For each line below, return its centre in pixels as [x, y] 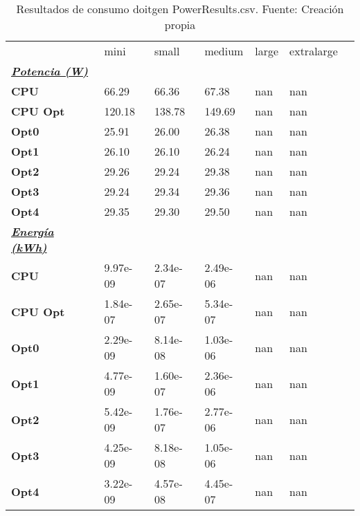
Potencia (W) [50, 71]
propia [180, 25]
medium [224, 51]
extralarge [314, 51]
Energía [33, 231]
